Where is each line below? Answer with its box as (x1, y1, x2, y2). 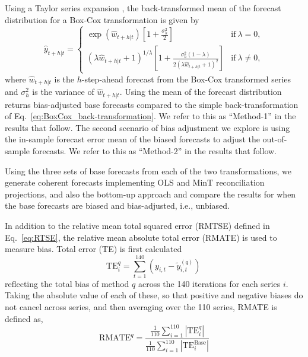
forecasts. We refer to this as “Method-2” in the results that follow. (32, 145, 277, 157)
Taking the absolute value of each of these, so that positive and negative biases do (5, 289, 303, 301)
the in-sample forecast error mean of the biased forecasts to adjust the (5, 133, 260, 145)
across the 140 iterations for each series (138, 277, 281, 289)
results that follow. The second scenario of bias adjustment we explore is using (5, 121, 290, 133)
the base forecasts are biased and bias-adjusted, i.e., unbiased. (5, 199, 230, 212)
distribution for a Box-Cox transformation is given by (5, 13, 199, 26)
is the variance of (32, 85, 94, 98)
